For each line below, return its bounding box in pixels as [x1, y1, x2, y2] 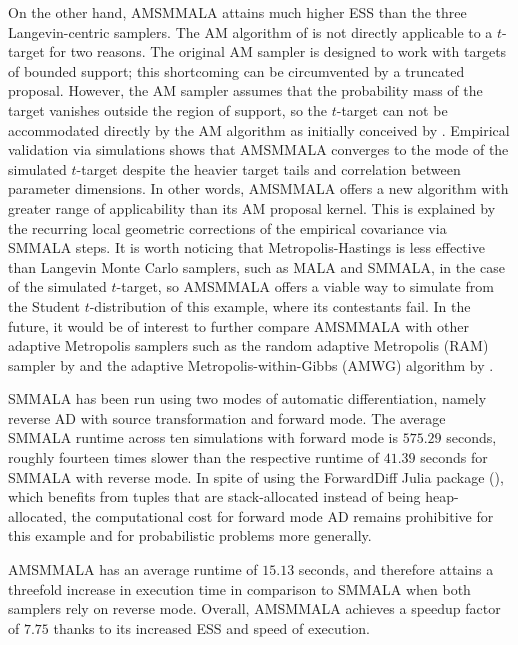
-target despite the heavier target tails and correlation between [76, 158, 461, 179]
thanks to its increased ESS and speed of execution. [53, 617, 370, 638]
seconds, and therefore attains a [298, 559, 494, 580]
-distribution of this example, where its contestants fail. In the [89, 295, 471, 316]
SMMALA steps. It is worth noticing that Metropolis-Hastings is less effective [8, 237, 485, 258]
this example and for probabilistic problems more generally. [8, 525, 372, 546]
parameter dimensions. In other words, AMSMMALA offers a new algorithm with [8, 178, 509, 199]
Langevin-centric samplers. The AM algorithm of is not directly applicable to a [8, 21, 493, 42]
